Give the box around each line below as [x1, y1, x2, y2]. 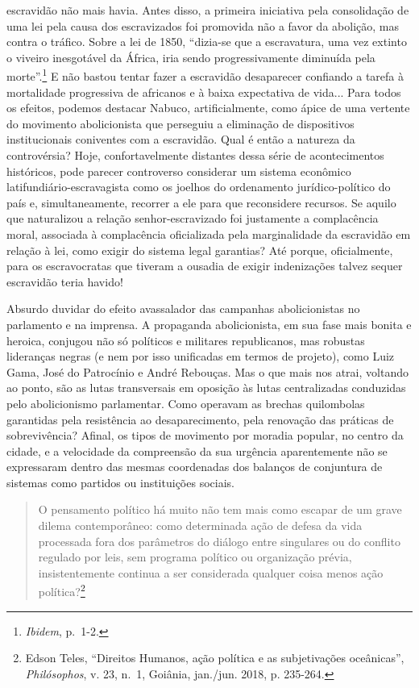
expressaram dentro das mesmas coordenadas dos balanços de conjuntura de [6, 458, 383, 475]
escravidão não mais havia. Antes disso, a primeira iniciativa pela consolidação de [6, 2, 409, 18]
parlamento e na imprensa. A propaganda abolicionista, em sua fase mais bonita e [6, 315, 412, 332]
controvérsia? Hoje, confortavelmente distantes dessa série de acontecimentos [6, 147, 384, 163]
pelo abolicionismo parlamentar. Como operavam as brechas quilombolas [6, 394, 365, 411]
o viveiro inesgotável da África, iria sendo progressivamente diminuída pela [6, 48, 375, 65]
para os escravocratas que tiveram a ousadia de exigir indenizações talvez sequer [6, 257, 403, 274]
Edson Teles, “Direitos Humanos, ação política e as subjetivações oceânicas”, [25, 649, 404, 666]
